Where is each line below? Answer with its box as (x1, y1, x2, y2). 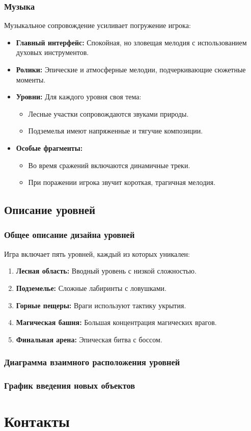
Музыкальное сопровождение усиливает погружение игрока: (4, 20, 191, 31)
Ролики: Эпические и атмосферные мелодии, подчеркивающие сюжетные (16, 64, 246, 74)
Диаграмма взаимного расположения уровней (4, 356, 180, 368)
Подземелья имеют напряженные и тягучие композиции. (28, 125, 203, 136)
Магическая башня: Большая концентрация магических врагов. (16, 317, 217, 328)
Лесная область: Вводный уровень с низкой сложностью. (16, 265, 197, 276)
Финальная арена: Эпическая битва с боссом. (16, 334, 162, 344)
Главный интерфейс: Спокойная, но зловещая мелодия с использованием (16, 37, 247, 47)
